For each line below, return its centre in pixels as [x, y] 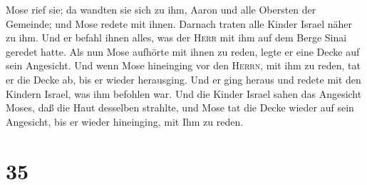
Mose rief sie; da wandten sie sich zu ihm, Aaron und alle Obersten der [161, 9]
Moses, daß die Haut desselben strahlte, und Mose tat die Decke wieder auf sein [180, 107]
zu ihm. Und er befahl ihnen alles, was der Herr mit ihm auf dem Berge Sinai [176, 37]
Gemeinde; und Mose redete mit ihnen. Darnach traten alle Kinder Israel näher [179, 23]
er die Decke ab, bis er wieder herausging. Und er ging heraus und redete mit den [183, 79]
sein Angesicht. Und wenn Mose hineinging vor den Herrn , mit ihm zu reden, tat [183, 65]
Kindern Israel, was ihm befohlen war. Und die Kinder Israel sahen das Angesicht [184, 93]
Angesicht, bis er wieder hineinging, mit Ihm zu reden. [125, 121]
